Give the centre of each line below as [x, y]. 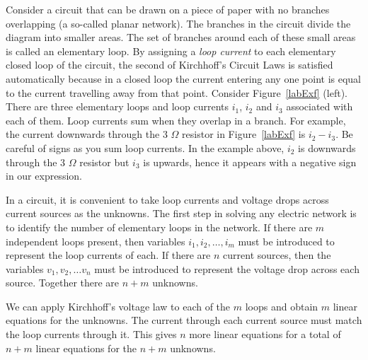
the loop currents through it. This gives [91, 334]
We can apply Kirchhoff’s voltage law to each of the [118, 306]
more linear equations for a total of [265, 334]
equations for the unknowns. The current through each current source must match [184, 320]
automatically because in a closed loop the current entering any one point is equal [184, 78]
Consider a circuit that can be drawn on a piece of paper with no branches [168, 9]
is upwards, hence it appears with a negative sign [250, 162]
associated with [320, 106]
